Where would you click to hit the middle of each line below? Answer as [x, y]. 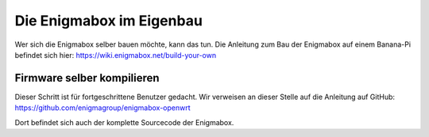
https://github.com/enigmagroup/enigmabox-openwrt [102, 108]
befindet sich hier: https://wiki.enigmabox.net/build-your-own [116, 55]
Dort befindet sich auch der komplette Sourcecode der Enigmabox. [124, 122]
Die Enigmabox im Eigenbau [108, 21]
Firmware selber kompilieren [87, 78]
